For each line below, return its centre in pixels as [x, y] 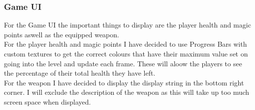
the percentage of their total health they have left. [80, 73]
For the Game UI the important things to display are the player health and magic [127, 25]
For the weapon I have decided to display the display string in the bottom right [124, 82]
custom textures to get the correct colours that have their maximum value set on [126, 54]
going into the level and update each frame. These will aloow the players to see [123, 63]
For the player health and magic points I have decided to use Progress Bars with [126, 44]
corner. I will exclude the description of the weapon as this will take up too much [127, 92]
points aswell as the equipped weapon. [62, 34]
